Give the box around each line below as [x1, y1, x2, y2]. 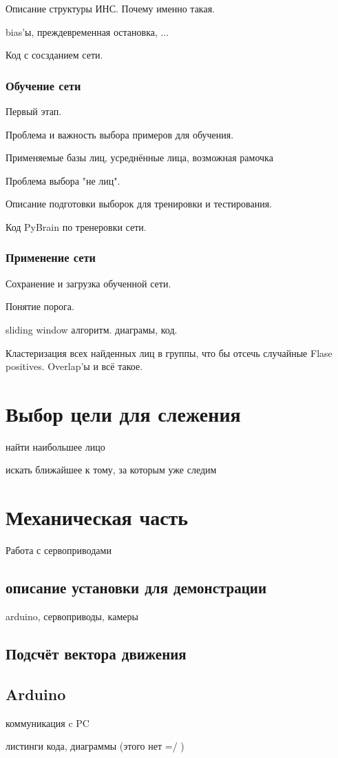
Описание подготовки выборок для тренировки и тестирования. [6, 196, 272, 211]
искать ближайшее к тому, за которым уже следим [6, 462, 217, 477]
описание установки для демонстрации [6, 577, 266, 598]
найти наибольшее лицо [6, 439, 105, 453]
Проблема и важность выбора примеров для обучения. [6, 127, 234, 141]
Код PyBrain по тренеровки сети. [6, 219, 147, 234]
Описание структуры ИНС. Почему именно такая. [6, 1, 215, 15]
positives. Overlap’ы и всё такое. [6, 359, 143, 373]
